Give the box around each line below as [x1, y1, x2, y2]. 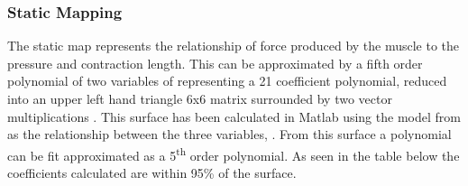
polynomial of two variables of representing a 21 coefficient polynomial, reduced [7, 71, 447, 90]
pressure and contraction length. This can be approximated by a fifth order [7, 53, 423, 72]
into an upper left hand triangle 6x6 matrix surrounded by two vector [7, 89, 392, 107]
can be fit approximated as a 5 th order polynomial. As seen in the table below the [7, 143, 460, 164]
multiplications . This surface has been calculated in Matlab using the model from [7, 107, 461, 126]
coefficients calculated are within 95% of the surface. [7, 163, 297, 182]
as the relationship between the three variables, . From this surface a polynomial [7, 125, 452, 144]
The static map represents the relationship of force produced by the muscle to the [7, 36, 460, 55]
